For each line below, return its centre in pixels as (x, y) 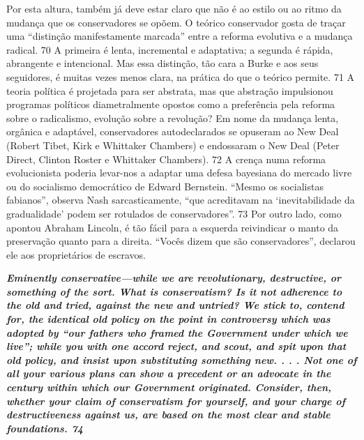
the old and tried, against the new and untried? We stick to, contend (175, 305)
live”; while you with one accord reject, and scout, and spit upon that (176, 346)
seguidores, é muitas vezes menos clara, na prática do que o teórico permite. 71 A (181, 76)
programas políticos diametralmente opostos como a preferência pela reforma (171, 104)
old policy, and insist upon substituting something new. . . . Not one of (182, 359)
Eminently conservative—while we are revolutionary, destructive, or (174, 278)
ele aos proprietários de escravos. (76, 254)
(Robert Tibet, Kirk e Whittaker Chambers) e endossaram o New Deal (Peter (173, 145)
